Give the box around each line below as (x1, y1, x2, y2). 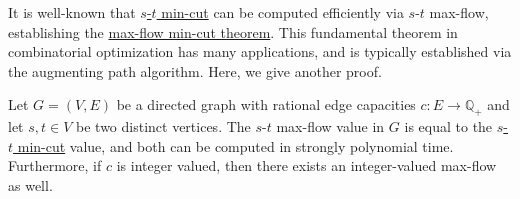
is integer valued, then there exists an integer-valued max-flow (116, 155, 497, 176)
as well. (8, 174, 53, 195)
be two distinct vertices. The (76, 116, 251, 137)
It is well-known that (8, 2, 136, 22)
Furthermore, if (8, 155, 102, 176)
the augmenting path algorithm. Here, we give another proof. (8, 60, 382, 81)
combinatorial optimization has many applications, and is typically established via (8, 41, 512, 62)
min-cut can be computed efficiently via (161, 2, 404, 22)
